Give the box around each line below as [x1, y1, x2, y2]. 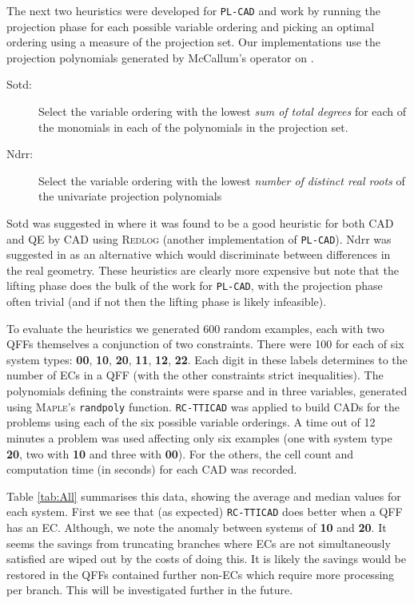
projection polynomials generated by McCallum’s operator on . [6, 49, 314, 65]
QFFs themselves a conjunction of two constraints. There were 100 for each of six [6, 335, 404, 352]
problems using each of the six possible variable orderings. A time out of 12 [6, 414, 376, 430]
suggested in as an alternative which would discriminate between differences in [6, 246, 391, 263]
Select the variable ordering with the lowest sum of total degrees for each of [38, 103, 407, 120]
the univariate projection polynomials [38, 188, 222, 204]
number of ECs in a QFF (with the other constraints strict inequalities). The [6, 367, 384, 383]
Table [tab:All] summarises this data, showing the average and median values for [6, 487, 401, 504]
